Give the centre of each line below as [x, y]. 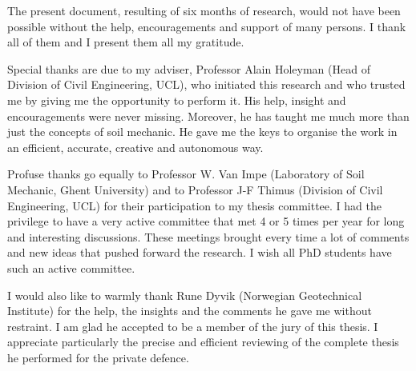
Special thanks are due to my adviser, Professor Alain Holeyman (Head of [189, 68]
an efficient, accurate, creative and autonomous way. [135, 147]
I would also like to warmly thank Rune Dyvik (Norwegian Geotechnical [185, 295]
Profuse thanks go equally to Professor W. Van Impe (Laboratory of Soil [186, 174]
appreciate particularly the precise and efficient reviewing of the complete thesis [203, 342]
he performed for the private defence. [98, 357]
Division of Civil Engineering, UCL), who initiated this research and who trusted [206, 84]
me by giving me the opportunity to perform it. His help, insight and [177, 100]
